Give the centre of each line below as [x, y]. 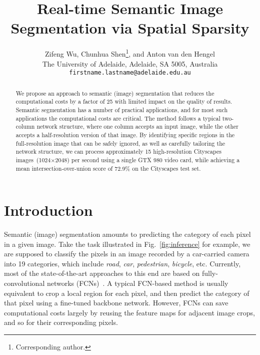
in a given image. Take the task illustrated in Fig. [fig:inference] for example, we [127, 244]
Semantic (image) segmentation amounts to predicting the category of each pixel [127, 234]
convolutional [24, 283]
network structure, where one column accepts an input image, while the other [137, 126]
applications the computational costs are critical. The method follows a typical [118, 118]
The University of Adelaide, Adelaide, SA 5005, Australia [130, 63]
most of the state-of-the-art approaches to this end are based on [102, 273]
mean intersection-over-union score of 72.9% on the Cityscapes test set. [108, 168]
